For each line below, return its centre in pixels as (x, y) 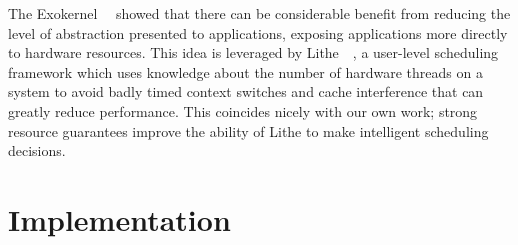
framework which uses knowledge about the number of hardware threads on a (245, 71)
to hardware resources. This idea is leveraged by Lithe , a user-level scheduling (253, 52)
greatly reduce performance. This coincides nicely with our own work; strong (243, 110)
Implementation (119, 218)
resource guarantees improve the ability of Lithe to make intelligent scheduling (248, 130)
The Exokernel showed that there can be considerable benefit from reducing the (259, 13)
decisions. (37, 150)
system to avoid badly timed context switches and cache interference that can (246, 91)
